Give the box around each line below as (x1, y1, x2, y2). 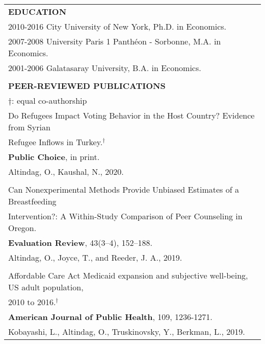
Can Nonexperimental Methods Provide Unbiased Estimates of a (8, 184, 239, 195)
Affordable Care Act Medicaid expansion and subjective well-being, (8, 269, 248, 281)
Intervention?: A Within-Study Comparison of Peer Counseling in (8, 210, 243, 222)
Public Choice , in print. (8, 151, 100, 163)
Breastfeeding (8, 195, 57, 207)
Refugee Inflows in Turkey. (8, 136, 103, 148)
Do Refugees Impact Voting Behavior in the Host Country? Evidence (8, 109, 255, 121)
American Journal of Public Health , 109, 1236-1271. (8, 311, 213, 323)
